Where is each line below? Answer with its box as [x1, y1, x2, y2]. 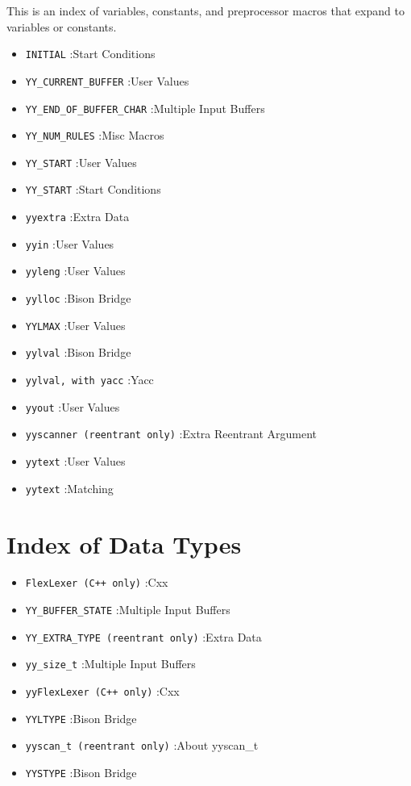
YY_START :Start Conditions [25, 181, 161, 198]
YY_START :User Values [25, 153, 137, 170]
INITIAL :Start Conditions [25, 45, 156, 62]
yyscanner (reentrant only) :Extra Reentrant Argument [25, 425, 318, 442]
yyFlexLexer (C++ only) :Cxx [25, 683, 180, 700]
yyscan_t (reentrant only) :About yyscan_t [25, 737, 259, 754]
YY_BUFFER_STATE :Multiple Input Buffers [25, 601, 230, 618]
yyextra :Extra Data [25, 208, 130, 225]
